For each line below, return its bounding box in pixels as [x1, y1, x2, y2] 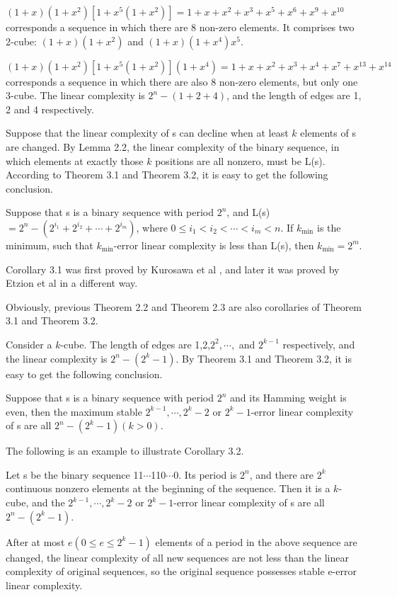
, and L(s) [226, 205, 270, 220]
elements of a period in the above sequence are [155, 534, 357, 549]
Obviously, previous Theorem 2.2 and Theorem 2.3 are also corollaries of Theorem [6, 299, 362, 314]
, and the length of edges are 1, [226, 88, 362, 103]
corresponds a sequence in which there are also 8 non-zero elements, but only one [6, 74, 358, 89]
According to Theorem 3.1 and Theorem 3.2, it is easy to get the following [6, 167, 328, 182]
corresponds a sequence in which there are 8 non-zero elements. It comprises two [6, 20, 355, 34]
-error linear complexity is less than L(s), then [113, 237, 314, 252]
